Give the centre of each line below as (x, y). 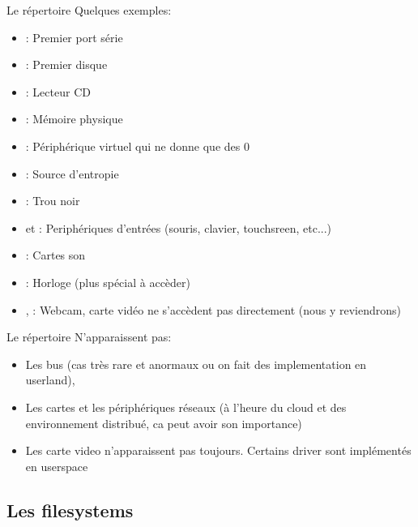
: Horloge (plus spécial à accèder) (108, 282)
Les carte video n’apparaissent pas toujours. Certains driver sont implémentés (218, 450)
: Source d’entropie (72, 173)
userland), (50, 380)
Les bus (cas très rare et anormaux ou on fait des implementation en (196, 364)
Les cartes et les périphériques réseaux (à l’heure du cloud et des (186, 407)
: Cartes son (55, 255)
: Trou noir (53, 201)
